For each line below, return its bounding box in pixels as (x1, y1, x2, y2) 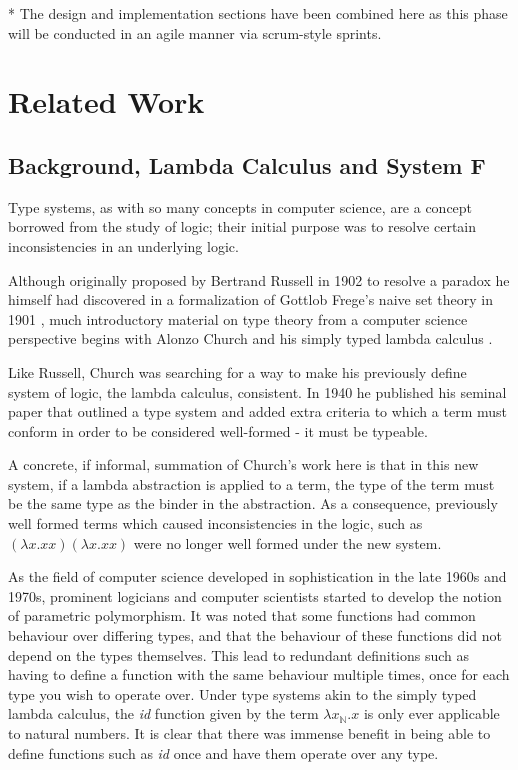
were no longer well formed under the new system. (133, 532, 442, 553)
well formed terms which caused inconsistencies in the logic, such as (8, 513, 423, 534)
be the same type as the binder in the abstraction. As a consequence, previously (8, 493, 498, 514)
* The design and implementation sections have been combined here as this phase (8, 3, 508, 23)
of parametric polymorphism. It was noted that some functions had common (8, 605, 476, 626)
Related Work (8, 81, 205, 122)
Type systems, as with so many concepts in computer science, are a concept (8, 196, 473, 217)
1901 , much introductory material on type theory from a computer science (8, 308, 468, 329)
